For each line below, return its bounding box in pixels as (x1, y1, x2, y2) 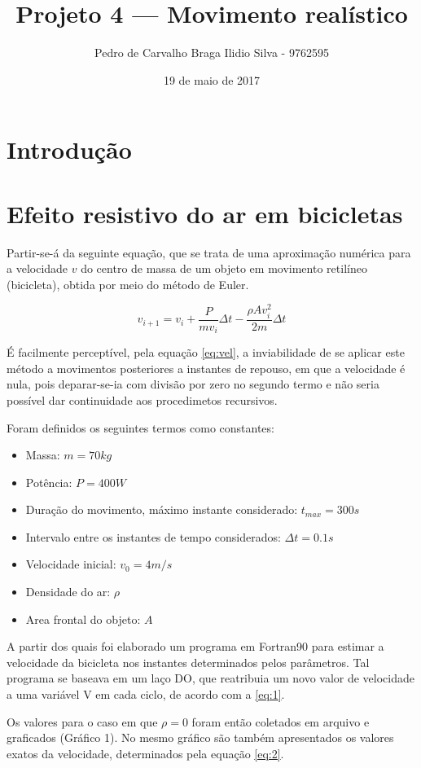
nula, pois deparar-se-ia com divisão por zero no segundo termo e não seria (7, 375, 379, 393)
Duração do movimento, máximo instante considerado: (25, 501, 298, 518)
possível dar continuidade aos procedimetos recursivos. (7, 391, 278, 408)
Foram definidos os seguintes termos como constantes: (7, 419, 274, 436)
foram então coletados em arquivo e (191, 713, 370, 730)
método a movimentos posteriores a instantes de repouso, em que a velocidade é (7, 359, 406, 376)
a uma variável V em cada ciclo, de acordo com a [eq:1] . (7, 686, 285, 703)
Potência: (25, 473, 72, 490)
